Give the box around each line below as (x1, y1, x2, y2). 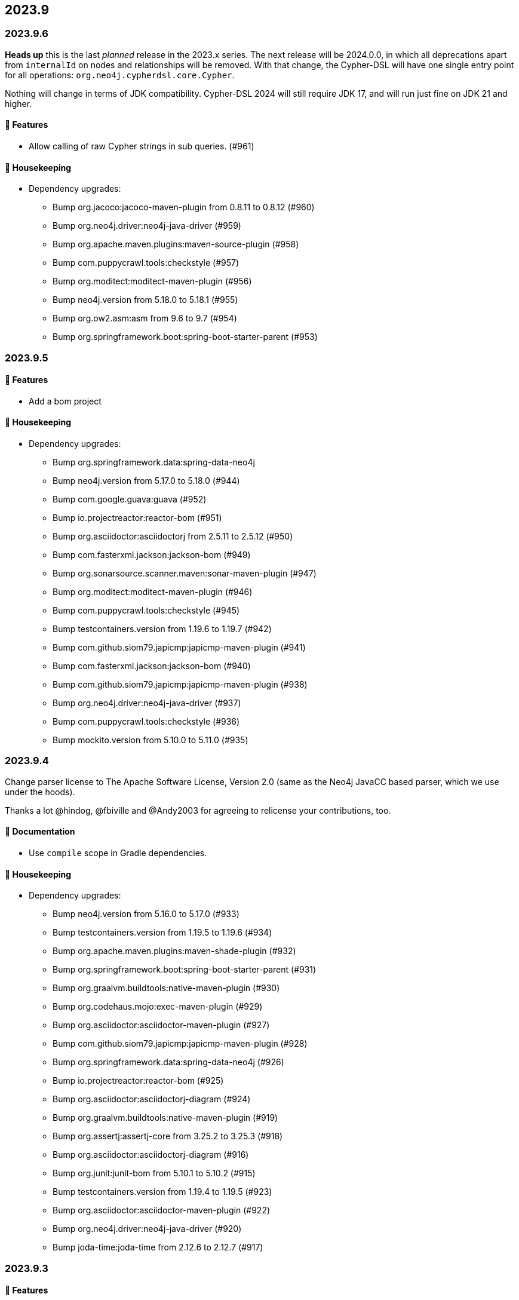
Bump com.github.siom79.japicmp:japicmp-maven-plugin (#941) (53, 642, 306, 653)
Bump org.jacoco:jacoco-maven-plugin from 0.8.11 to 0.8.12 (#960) (53, 202, 315, 213)
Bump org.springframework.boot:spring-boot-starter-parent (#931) (53, 964, 317, 975)
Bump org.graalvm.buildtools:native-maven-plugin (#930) (53, 983, 280, 994)
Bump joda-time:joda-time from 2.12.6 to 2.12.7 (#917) (53, 1242, 263, 1253)
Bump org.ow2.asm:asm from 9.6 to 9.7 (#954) (53, 313, 237, 324)
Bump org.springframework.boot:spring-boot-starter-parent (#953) (53, 332, 318, 342)
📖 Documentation (5, 826, 75, 837)
